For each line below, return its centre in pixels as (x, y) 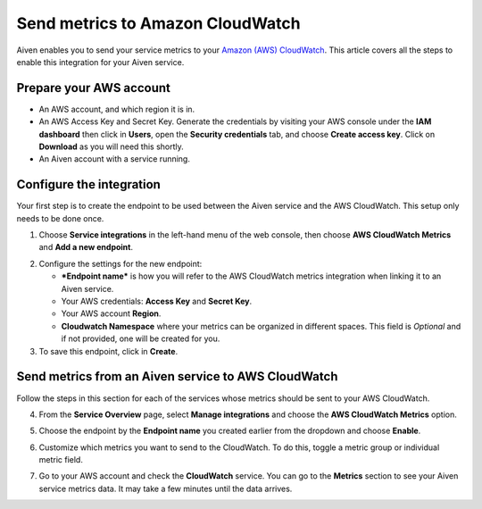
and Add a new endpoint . (86, 247)
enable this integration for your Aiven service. (100, 62)
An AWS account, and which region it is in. (117, 109)
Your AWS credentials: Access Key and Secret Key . (157, 301)
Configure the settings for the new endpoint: (120, 263)
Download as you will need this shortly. (112, 146)
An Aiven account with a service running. (115, 159)
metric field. (61, 460)
